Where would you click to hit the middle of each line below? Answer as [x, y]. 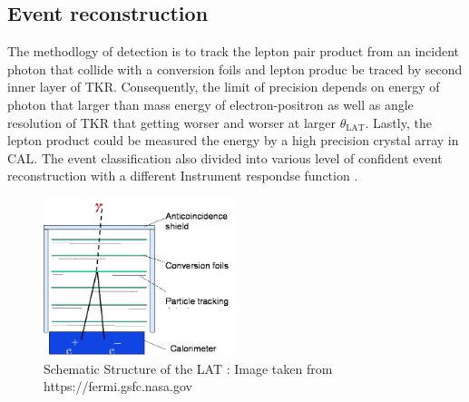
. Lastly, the [398, 122]
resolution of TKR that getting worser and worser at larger [171, 122]
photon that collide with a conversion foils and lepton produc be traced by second [235, 69]
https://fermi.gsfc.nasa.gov [118, 386]
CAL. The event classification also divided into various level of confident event [225, 157]
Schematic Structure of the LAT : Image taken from [188, 368]
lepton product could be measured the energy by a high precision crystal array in [233, 140]
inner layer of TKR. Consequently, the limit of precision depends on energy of [224, 87]
